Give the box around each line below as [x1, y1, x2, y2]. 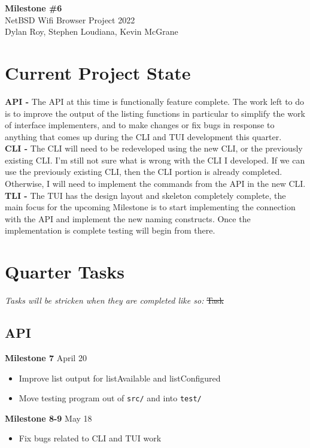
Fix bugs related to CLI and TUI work [19, 432, 162, 444]
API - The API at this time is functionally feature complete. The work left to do [5, 95, 305, 107]
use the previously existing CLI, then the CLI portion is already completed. [5, 165, 282, 178]
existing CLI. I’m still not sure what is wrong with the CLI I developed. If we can [5, 153, 305, 166]
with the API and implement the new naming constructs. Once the [5, 212, 251, 225]
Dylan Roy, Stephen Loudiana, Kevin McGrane [5, 25, 178, 38]
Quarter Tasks [5, 259, 125, 284]
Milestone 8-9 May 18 [5, 411, 92, 424]
